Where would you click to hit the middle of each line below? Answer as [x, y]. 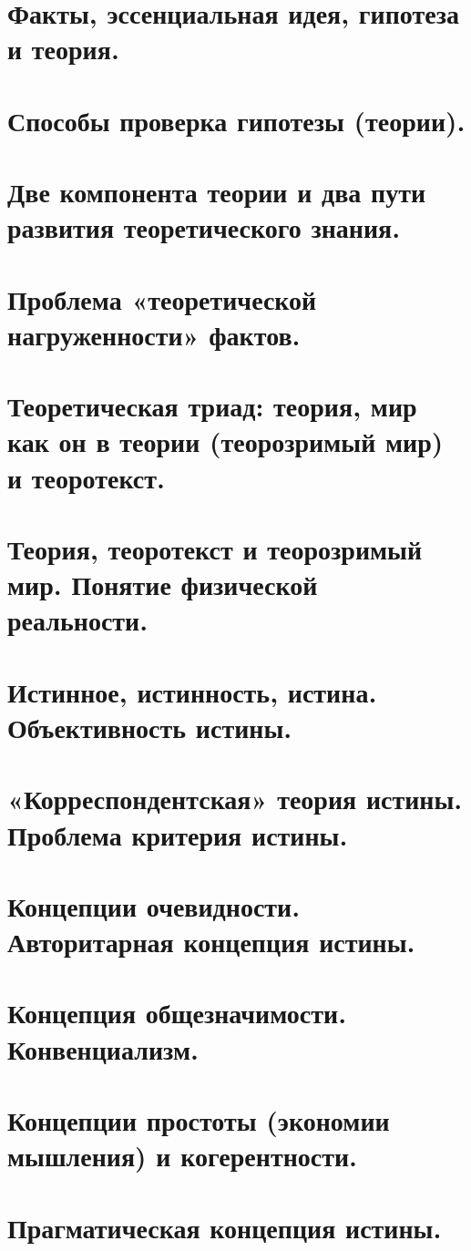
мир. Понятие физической [163, 584]
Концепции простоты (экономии [199, 1120]
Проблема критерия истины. [178, 834]
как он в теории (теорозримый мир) [225, 441]
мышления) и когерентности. [183, 1156]
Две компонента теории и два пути [217, 192]
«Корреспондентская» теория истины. [235, 799]
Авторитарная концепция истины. [211, 942]
